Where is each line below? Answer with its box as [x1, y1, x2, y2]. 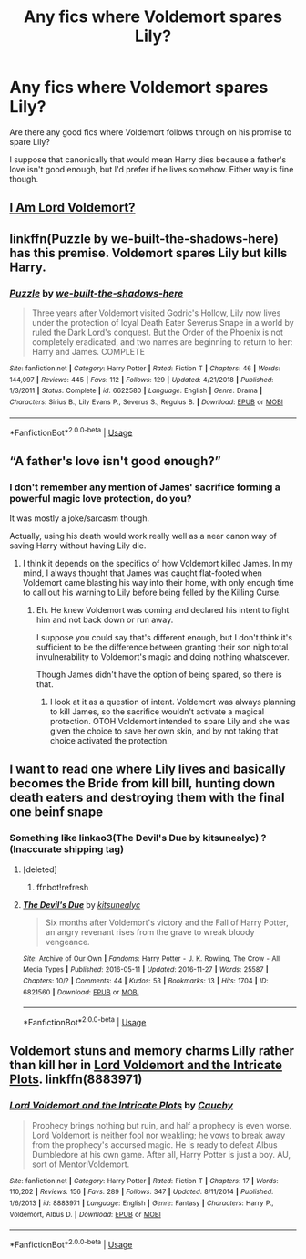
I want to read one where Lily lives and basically [9, 762, 286, 777]
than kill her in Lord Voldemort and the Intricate [9, 1057, 283, 1073]
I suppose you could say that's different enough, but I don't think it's [36, 631, 293, 642]
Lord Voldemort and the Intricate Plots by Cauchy [9, 1099, 234, 1112]
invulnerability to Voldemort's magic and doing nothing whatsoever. [36, 650, 290, 662]
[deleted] [22, 864, 57, 875]
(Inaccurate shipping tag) [9, 843, 125, 856]
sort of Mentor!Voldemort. [31, 1159, 130, 1170]
